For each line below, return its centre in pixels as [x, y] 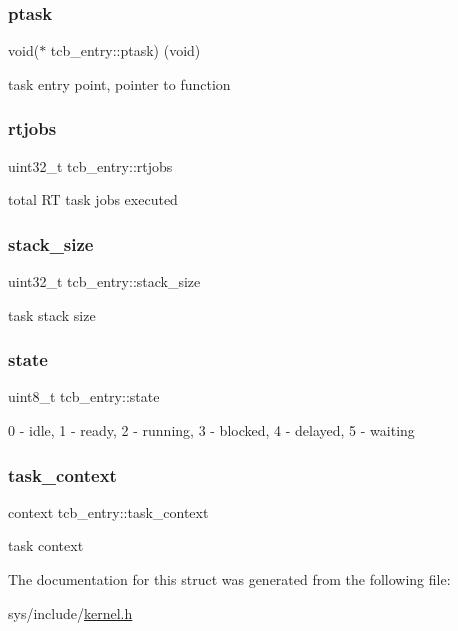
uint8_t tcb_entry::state [84, 396]
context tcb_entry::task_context [108, 511]
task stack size [52, 314]
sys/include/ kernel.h [70, 612]
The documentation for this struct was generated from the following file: [229, 579]
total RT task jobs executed [93, 199]
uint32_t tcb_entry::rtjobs [90, 165]
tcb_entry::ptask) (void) [125, 50]
